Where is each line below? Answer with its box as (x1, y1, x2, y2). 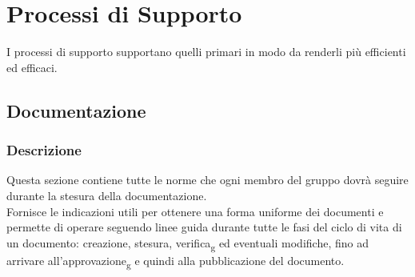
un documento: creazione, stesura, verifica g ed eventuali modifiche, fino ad (6, 234, 369, 253)
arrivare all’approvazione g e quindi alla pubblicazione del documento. (6, 251, 345, 271)
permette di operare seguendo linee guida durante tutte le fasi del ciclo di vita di (6, 219, 402, 235)
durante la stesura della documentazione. (6, 187, 207, 203)
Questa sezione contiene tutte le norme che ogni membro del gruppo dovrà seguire (6, 171, 409, 188)
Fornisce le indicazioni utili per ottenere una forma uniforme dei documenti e (6, 203, 384, 219)
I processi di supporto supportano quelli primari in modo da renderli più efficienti (6, 43, 406, 60)
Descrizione (6, 140, 82, 160)
